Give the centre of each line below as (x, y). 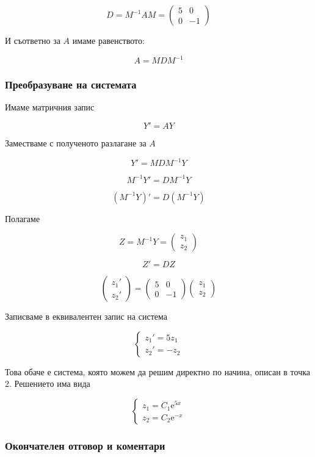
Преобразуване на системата (71, 85)
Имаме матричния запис (50, 107)
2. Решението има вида (48, 383)
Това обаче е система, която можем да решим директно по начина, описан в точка (157, 371)
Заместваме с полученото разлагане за (76, 142)
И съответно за (33, 40)
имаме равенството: (108, 40)
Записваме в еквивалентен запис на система (86, 316)
